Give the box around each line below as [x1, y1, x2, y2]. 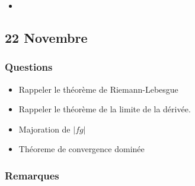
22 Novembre [5, 28, 88, 46]
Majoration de [18, 122, 71, 135]
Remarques [5, 168, 59, 182]
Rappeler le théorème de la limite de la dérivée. [18, 103, 191, 115]
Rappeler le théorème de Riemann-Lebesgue [18, 83, 178, 95]
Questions [5, 59, 53, 74]
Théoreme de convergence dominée [18, 143, 145, 155]
